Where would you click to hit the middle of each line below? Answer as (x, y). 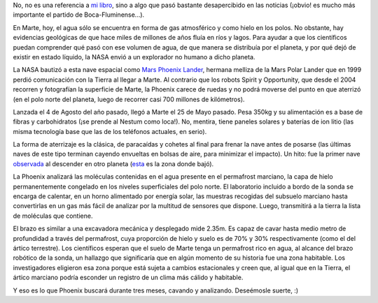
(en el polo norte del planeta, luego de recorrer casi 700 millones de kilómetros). (129, 99)
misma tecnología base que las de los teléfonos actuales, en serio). (110, 131)
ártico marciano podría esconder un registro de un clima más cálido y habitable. (128, 278)
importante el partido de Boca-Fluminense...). (79, 15)
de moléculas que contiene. (53, 216)
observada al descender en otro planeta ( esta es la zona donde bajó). (113, 163)
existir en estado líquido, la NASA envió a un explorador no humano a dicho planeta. (134, 57)
